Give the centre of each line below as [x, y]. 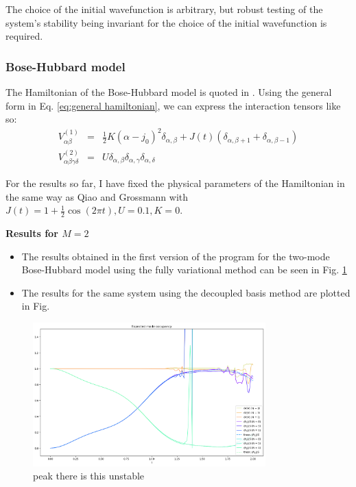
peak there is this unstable [89, 476]
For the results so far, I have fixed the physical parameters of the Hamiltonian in [175, 183]
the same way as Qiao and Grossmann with [97, 196]
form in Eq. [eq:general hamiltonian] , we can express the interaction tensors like [173, 105]
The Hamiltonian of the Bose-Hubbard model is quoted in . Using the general [169, 92]
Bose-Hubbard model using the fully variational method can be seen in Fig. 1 [184, 270]
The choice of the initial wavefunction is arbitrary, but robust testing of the [164, 9]
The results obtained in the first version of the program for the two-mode [176, 256]
